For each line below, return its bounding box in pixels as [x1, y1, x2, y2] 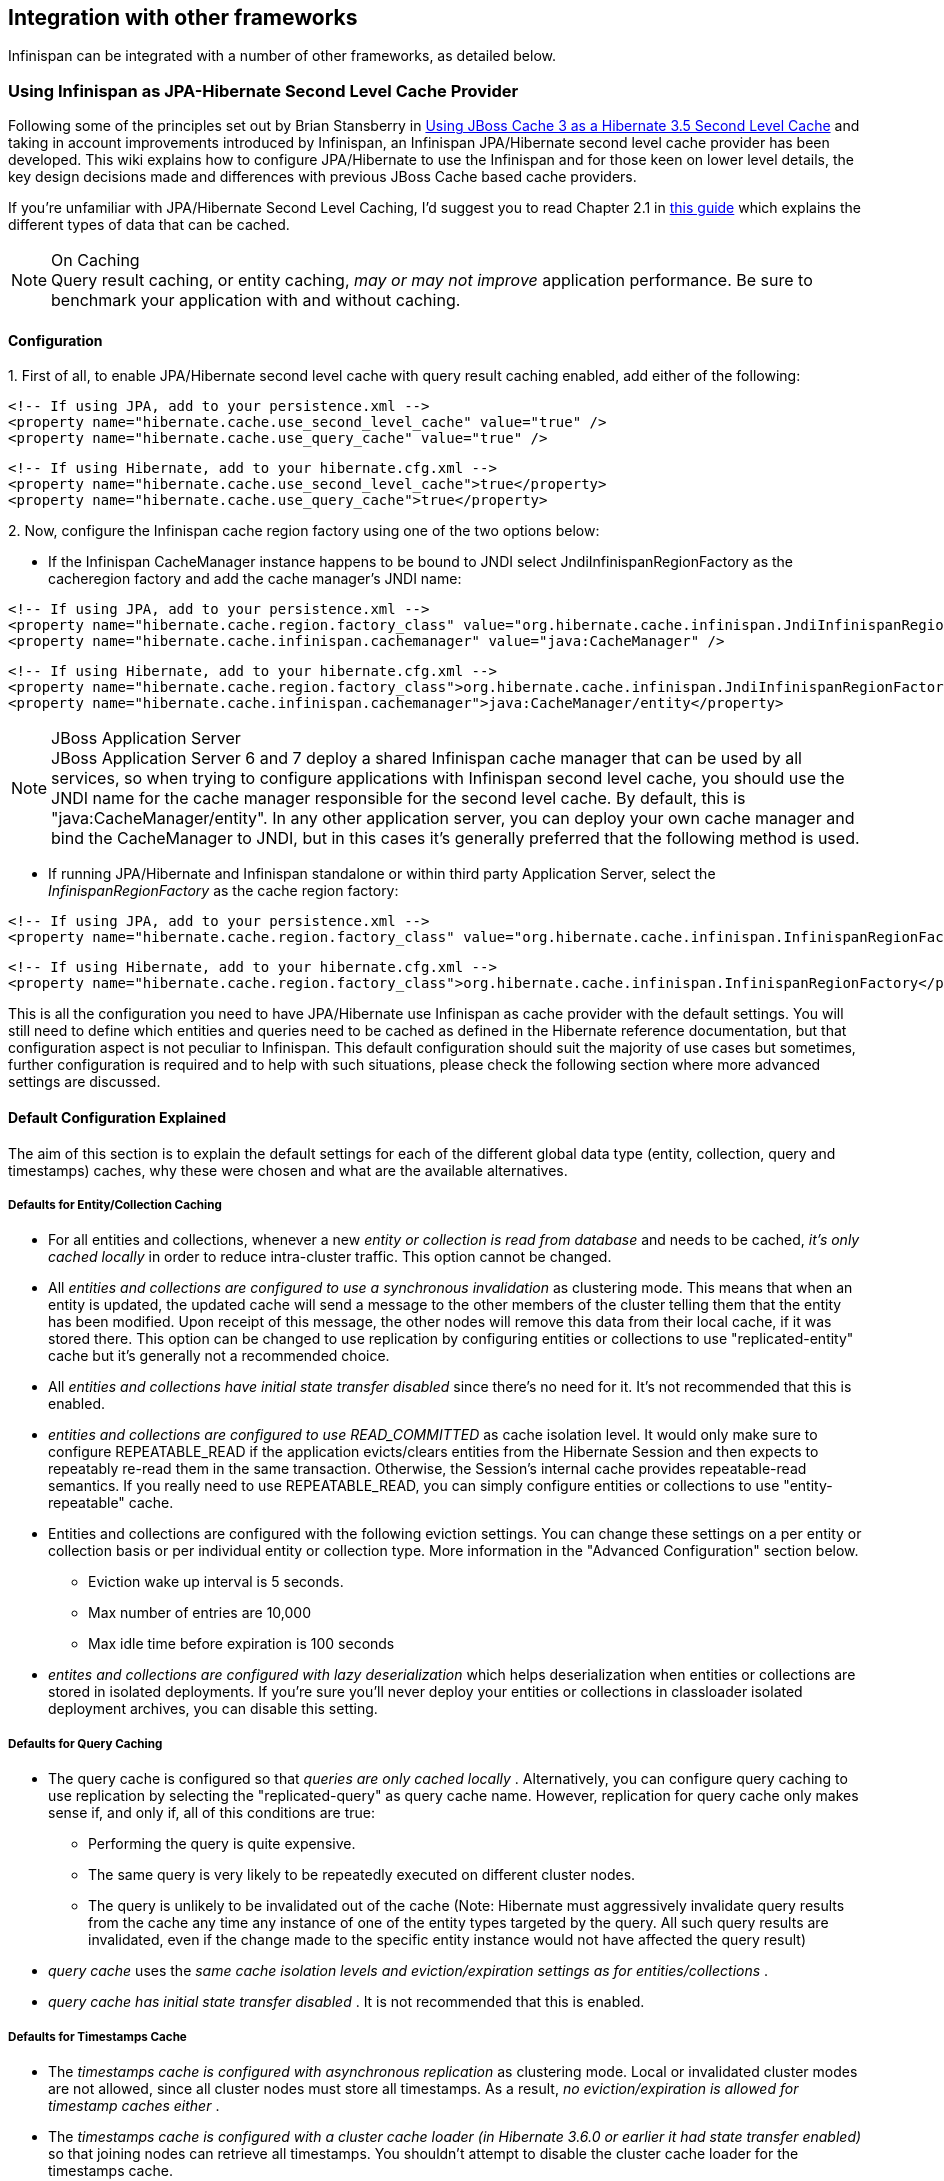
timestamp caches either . [48, 2096, 220, 2114]
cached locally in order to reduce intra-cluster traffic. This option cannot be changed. [48, 1248, 612, 1266]
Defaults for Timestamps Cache [8, 2029, 187, 2044]
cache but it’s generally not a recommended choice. [48, 1347, 390, 1365]
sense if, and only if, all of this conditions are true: [48, 1804, 375, 1822]
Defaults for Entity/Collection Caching [8, 1198, 222, 1212]
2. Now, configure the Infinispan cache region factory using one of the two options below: [8, 522, 600, 540]
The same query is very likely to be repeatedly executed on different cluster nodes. [88, 1866, 636, 1884]
